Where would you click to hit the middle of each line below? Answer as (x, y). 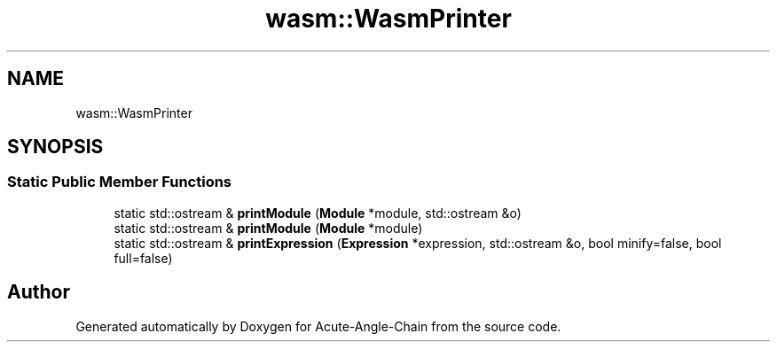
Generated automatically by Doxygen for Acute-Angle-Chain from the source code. (318, 326)
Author (39, 292)
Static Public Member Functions (120, 182)
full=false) (143, 258)
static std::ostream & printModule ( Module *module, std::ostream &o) (318, 213)
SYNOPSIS (55, 147)
